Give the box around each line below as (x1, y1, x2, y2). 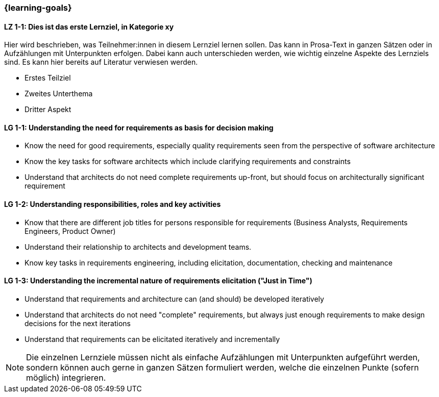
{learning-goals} (4, 3, 72, 13)
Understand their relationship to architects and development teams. (25, 242, 252, 251)
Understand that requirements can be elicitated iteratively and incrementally (25, 334, 280, 343)
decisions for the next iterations (25, 319, 131, 328)
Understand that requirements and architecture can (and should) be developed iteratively (25, 294, 324, 303)
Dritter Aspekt (25, 105, 71, 114)
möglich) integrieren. (26, 372, 106, 383)
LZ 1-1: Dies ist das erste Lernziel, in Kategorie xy (4, 22, 174, 31)
